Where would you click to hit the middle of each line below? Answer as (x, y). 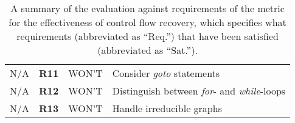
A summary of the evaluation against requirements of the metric (147, 8)
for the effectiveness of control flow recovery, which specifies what (147, 22)
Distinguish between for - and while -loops (199, 91)
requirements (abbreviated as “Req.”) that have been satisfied (147, 36)
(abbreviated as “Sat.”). (147, 50)
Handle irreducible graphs (167, 108)
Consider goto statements (166, 73)
